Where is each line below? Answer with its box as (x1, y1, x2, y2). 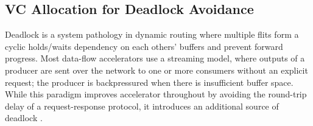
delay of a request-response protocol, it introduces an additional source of (5, 99, 279, 112)
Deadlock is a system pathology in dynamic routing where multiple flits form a (5, 28, 299, 41)
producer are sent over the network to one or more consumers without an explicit (5, 63, 308, 76)
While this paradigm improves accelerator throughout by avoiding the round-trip (5, 88, 307, 100)
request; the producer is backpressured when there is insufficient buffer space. (5, 75, 294, 88)
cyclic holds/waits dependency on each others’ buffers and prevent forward (5, 40, 283, 52)
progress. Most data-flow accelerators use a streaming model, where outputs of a (5, 52, 305, 65)
